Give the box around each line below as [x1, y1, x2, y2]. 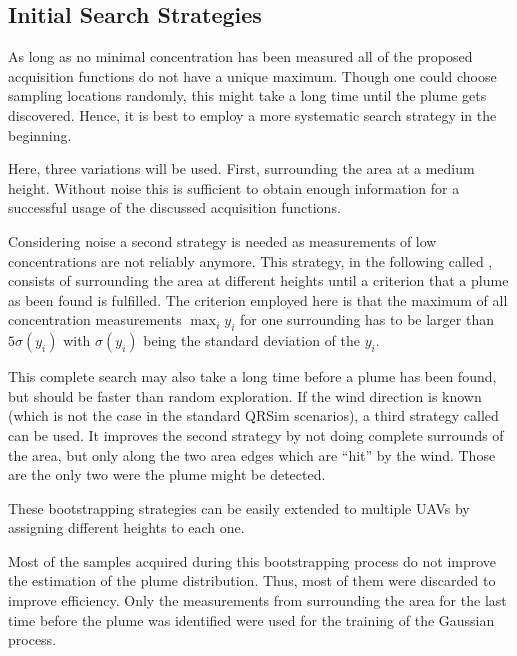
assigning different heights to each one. [8, 517, 245, 538]
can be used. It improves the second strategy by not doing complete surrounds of [8, 424, 504, 445]
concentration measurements [8, 309, 182, 330]
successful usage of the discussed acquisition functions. [8, 197, 341, 218]
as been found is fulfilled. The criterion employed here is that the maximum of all [8, 289, 508, 310]
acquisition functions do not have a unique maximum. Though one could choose [8, 65, 497, 86]
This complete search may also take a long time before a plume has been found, [8, 366, 497, 387]
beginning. [8, 124, 72, 145]
